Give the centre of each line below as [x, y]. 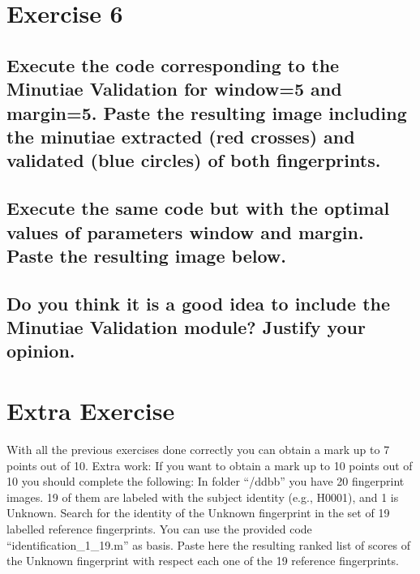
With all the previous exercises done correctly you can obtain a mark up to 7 [198, 449]
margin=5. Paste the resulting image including [207, 112]
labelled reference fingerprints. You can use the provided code [159, 528]
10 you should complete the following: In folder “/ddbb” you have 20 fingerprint [206, 481]
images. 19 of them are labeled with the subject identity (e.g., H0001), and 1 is [203, 497]
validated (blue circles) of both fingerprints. [194, 160]
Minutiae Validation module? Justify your [186, 327]
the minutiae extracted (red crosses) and [181, 136]
